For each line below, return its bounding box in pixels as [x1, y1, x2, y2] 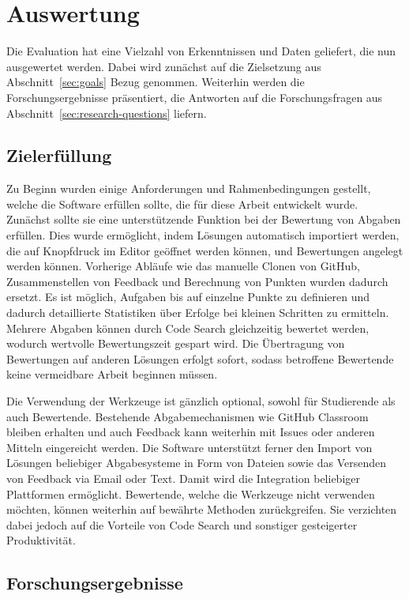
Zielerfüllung [6, 143, 112, 168]
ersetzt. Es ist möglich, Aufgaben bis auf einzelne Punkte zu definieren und [6, 288, 370, 305]
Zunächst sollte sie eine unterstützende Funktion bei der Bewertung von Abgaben [6, 211, 401, 228]
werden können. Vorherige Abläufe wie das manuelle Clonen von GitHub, [6, 258, 360, 274]
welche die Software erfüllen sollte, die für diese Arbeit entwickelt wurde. [6, 195, 358, 212]
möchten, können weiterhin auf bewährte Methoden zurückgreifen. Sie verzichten [6, 501, 397, 518]
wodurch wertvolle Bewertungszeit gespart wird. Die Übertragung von [6, 335, 345, 352]
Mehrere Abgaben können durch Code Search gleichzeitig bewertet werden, [6, 319, 370, 336]
